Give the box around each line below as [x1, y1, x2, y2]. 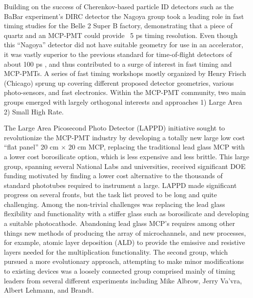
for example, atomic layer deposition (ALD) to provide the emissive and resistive [4, 237, 245, 247]
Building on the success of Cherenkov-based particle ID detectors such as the [4, 1, 234, 11]
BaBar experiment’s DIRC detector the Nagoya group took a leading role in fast [4, 11, 244, 21]
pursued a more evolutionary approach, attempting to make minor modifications [4, 256, 244, 266]
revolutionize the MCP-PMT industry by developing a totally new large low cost [4, 132, 245, 142]
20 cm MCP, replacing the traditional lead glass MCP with [68, 142, 245, 152]
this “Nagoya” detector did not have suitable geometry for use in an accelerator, [4, 39, 243, 50]
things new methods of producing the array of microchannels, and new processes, [4, 227, 246, 238]
